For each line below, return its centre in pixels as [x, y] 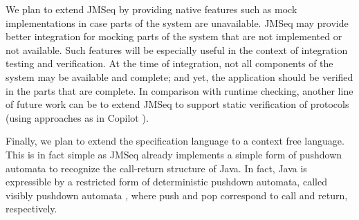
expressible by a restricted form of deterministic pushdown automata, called [166, 182]
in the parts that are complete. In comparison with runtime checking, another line [179, 90]
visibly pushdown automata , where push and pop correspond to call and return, [177, 195]
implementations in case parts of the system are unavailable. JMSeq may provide [177, 22]
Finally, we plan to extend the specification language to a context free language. [175, 141]
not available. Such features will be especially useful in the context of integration [177, 49]
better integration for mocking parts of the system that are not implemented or [174, 36]
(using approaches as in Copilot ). [77, 117]
